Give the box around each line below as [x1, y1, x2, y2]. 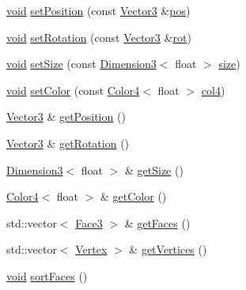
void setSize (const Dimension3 [6, 55, 157, 72]
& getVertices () [129, 241, 207, 258]
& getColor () [100, 188, 167, 205]
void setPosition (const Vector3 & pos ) [6, 2, 191, 18]
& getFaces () [124, 214, 191, 231]
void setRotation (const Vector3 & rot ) [6, 28, 191, 45]
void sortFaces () [6, 267, 88, 284]
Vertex [75, 241, 108, 258]
